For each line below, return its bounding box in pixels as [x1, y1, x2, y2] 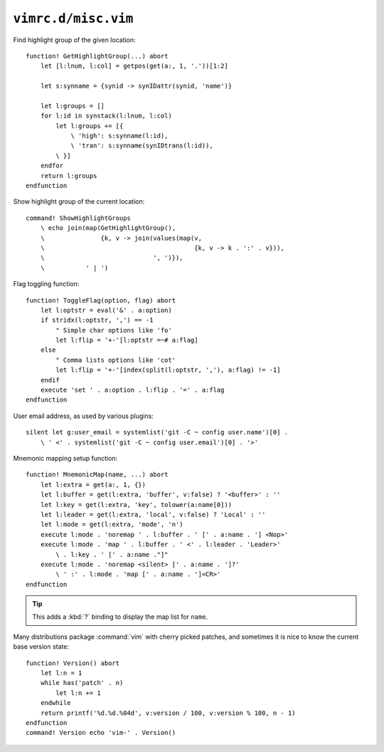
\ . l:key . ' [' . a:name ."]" [55, 550, 169, 558]
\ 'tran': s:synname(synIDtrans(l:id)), [70, 142, 213, 150]
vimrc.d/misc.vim [13, 11, 134, 26]
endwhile [40, 699, 71, 707]
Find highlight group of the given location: [13, 36, 136, 44]
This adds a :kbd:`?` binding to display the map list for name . [32, 612, 208, 621]
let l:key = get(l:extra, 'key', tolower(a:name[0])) [40, 501, 233, 508]
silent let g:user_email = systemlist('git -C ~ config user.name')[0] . [26, 428, 289, 437]
